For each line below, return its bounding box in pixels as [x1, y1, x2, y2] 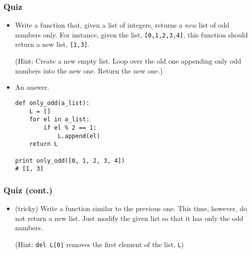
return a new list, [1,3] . [15, 39, 90, 49]
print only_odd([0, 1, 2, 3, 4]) [15, 157, 125, 164]
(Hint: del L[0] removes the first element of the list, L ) [15, 239, 184, 249]
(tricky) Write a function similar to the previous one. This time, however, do [15, 203, 247, 214]
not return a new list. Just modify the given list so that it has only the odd [15, 213, 244, 223]
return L [29, 141, 58, 148]
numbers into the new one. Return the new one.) [15, 65, 163, 75]
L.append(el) [57, 132, 100, 140]
